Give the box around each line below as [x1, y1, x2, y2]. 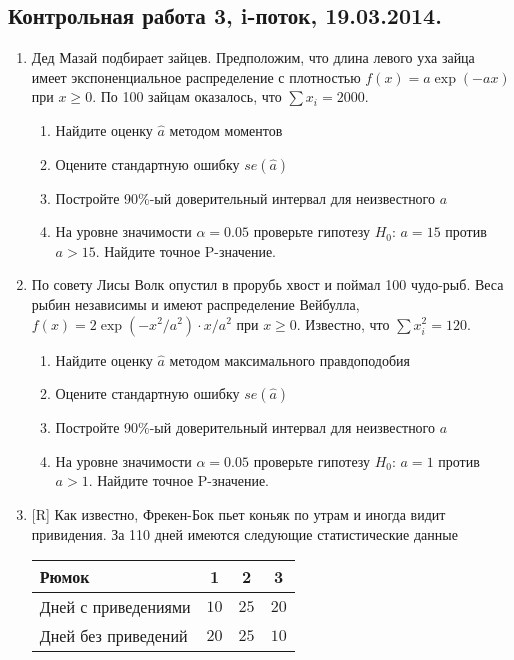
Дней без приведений [39, 624, 188, 648]
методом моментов [169, 119, 283, 140]
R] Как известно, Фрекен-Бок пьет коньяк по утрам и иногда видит [35, 503, 446, 524]
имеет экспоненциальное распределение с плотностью [31, 66, 361, 87]
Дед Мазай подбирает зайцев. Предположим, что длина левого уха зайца [31, 47, 475, 68]
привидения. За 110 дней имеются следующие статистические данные [31, 523, 458, 544]
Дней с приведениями [39, 595, 191, 619]
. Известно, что [296, 313, 390, 334]
